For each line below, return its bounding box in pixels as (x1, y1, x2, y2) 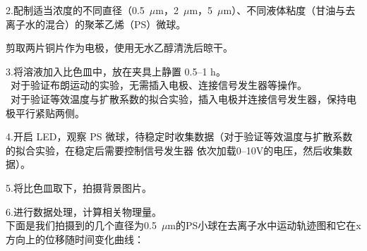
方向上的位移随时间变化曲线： (6, 231, 144, 246)
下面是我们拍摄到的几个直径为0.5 (6, 218, 157, 233)
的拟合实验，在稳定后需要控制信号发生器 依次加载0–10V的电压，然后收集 (6, 142, 343, 157)
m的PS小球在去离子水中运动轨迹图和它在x (167, 218, 361, 233)
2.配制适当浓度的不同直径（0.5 (6, 3, 145, 17)
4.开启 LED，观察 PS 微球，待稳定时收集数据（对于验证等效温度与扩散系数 (6, 129, 353, 144)
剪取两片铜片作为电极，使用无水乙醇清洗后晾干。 (6, 40, 233, 55)
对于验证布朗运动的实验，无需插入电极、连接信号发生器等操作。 (10, 78, 307, 92)
